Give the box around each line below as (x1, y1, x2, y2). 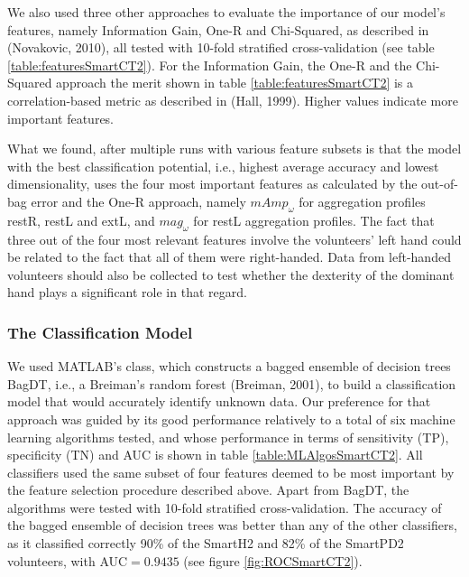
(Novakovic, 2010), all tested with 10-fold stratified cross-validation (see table (7, 38, 435, 57)
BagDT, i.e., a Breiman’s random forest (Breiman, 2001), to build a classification (7, 374, 456, 393)
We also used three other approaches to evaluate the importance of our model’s (7, 3, 446, 21)
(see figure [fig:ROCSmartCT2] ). (183, 551, 363, 570)
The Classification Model (7, 321, 193, 343)
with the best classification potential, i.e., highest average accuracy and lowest (7, 156, 439, 175)
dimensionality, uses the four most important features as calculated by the (7, 174, 418, 193)
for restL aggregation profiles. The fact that (193, 210, 435, 229)
